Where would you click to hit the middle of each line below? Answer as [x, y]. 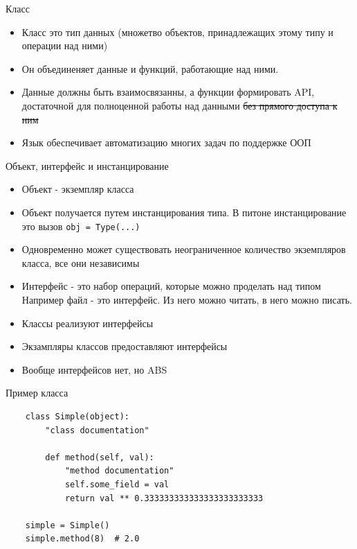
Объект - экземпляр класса [78, 189]
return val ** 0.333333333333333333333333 [164, 498]
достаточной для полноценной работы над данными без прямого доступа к [180, 105]
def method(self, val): [100, 457]
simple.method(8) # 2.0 [82, 539]
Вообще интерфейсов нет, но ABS [94, 369]
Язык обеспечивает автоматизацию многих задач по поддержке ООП [166, 142]
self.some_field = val [117, 484]
